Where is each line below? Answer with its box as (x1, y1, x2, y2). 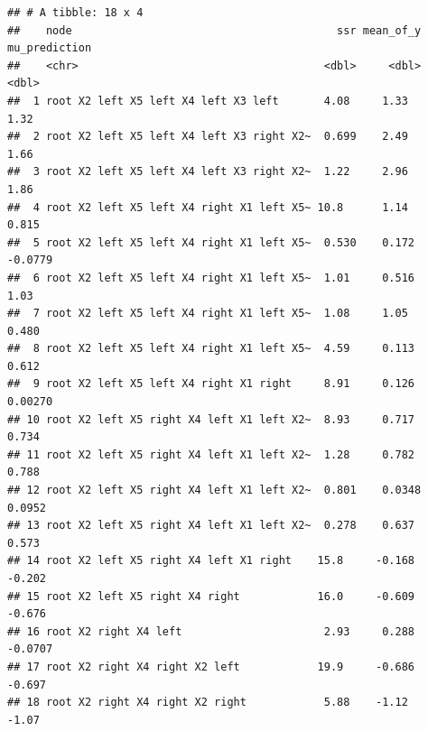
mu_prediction (7, 42, 92, 55)
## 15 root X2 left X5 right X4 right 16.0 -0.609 (7, 589, 415, 603)
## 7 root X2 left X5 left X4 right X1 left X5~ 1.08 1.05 (7, 307, 408, 320)
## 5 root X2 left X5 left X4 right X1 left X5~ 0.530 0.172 (7, 236, 415, 249)
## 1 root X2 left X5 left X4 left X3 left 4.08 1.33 (7, 94, 408, 107)
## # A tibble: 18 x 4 (7, 6, 144, 19)
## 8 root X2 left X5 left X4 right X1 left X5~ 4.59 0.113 (7, 342, 415, 356)
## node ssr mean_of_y (7, 23, 422, 37)
